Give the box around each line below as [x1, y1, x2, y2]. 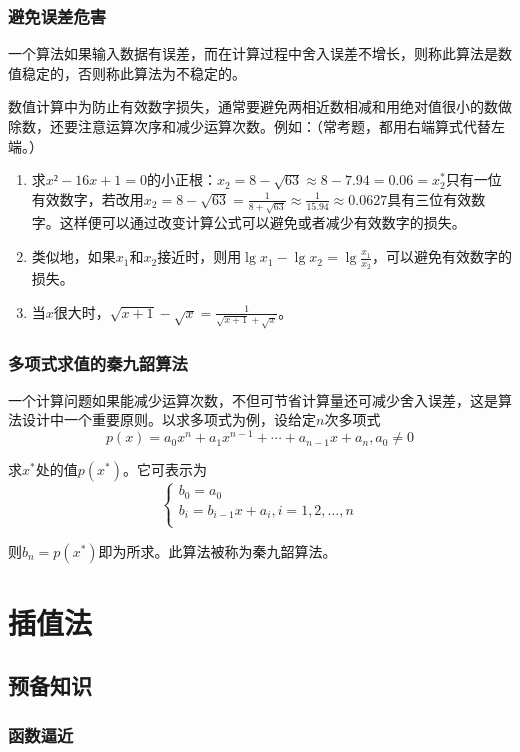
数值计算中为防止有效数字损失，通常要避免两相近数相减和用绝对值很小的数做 [8, 96, 512, 117]
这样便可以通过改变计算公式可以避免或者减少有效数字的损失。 [59, 212, 466, 233]
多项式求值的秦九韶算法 [8, 350, 188, 375]
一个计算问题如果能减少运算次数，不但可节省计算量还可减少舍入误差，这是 [8, 389, 498, 410]
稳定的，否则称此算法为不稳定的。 [21, 62, 246, 83]
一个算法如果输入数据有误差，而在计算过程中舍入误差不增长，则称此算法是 [8, 43, 498, 64]
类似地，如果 [31, 246, 116, 267]
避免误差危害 [8, 3, 107, 28]
